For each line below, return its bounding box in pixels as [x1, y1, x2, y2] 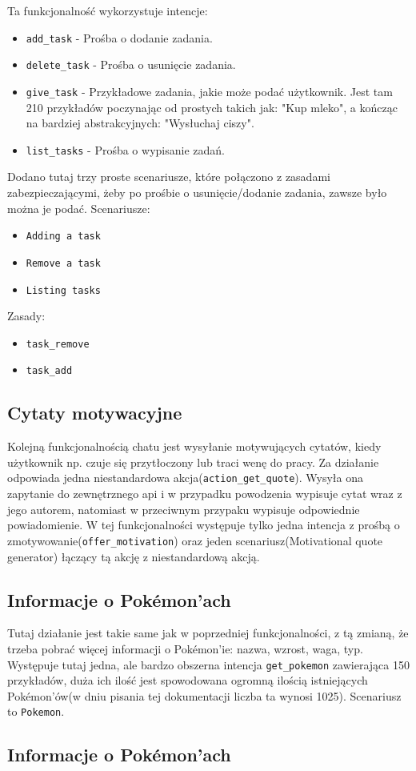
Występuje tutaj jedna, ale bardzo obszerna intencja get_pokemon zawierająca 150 [7, 656, 410, 673]
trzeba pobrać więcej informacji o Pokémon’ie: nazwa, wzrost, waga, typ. [7, 640, 363, 657]
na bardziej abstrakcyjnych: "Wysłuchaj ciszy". [26, 114, 254, 131]
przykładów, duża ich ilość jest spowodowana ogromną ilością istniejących [7, 672, 368, 689]
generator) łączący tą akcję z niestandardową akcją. [7, 548, 260, 564]
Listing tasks [26, 284, 101, 296]
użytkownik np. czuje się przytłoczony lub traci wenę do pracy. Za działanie [7, 453, 379, 470]
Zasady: [7, 307, 46, 324]
